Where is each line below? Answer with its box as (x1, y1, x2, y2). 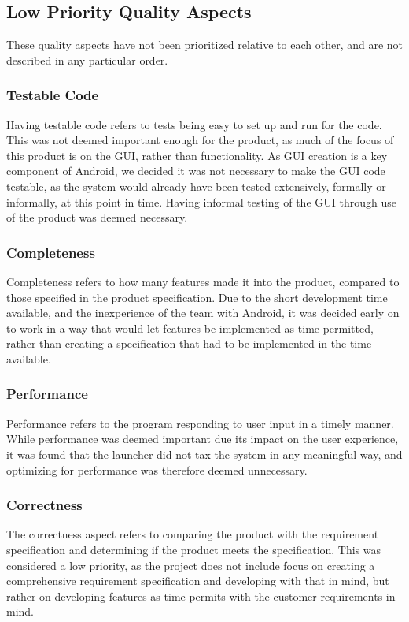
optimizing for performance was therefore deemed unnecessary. (6, 461, 308, 478)
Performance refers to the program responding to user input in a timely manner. (6, 415, 394, 431)
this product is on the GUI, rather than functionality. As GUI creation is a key (6, 147, 388, 163)
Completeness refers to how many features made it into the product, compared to (6, 273, 400, 289)
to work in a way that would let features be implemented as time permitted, (6, 319, 374, 336)
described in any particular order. (6, 51, 168, 68)
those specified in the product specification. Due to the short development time (6, 289, 388, 305)
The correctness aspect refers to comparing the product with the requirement (6, 526, 379, 542)
